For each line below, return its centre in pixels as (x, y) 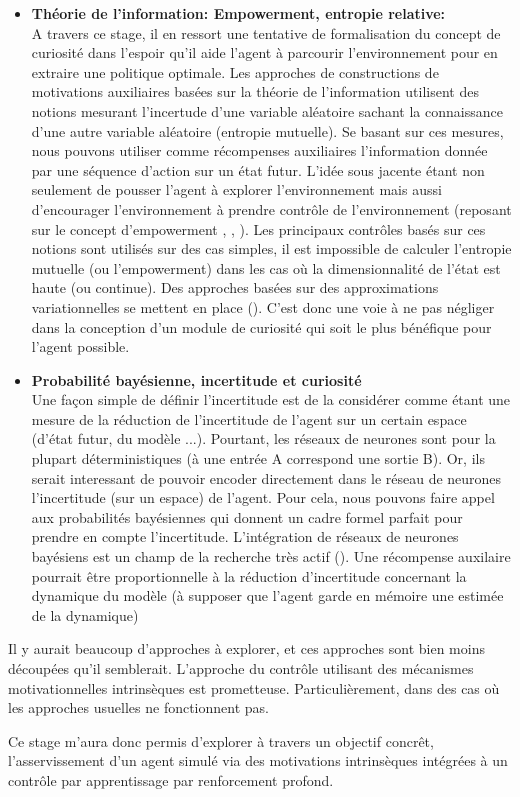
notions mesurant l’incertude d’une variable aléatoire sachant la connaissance (267, 110)
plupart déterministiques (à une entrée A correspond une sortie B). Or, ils (258, 458)
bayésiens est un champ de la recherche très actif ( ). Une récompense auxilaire (271, 556)
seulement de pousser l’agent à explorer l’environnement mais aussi (236, 189)
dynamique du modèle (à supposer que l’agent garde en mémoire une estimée (267, 595)
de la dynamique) (85, 614)
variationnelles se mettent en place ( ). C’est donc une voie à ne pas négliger (263, 306)
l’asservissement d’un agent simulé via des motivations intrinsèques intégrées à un (258, 760)
